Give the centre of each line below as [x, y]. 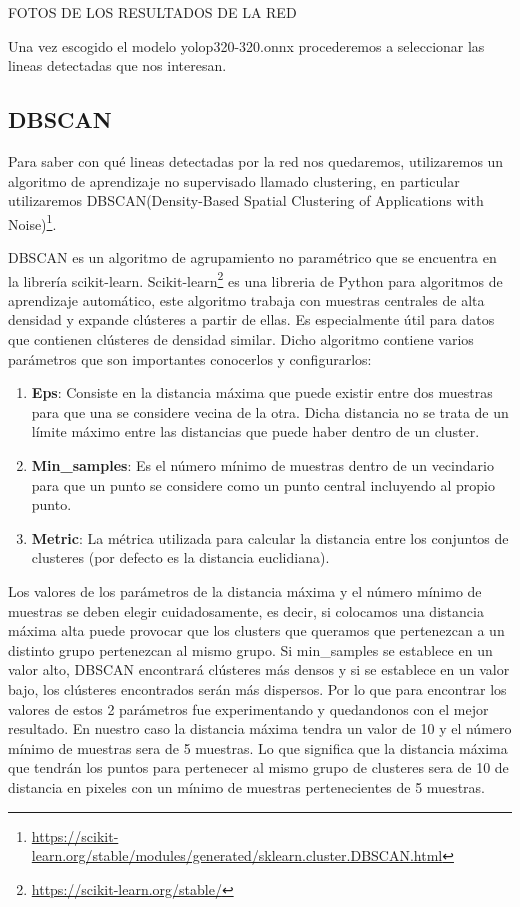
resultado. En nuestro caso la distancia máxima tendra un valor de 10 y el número [260, 728]
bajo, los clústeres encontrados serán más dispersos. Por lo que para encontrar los [257, 688]
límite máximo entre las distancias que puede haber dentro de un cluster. [255, 431]
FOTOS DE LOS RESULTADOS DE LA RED [152, 12]
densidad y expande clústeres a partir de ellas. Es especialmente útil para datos [251, 319]
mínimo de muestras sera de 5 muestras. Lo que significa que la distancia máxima [258, 747]
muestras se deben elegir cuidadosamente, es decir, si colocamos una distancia [246, 610]
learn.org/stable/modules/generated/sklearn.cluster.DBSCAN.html [237, 855]
